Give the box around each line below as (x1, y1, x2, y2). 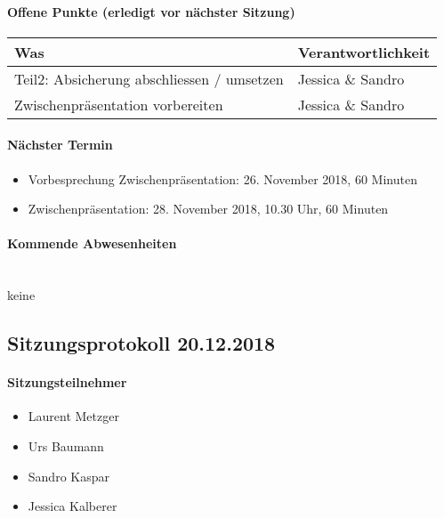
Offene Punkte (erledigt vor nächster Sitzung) (7, 2, 295, 20)
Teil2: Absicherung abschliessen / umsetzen (14, 68, 284, 89)
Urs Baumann (28, 436, 104, 455)
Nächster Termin (7, 135, 113, 154)
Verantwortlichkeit (297, 41, 431, 62)
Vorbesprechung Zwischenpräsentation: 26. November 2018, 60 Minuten (28, 169, 417, 188)
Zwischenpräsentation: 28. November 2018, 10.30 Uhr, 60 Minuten (28, 199, 389, 218)
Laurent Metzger (28, 407, 119, 425)
